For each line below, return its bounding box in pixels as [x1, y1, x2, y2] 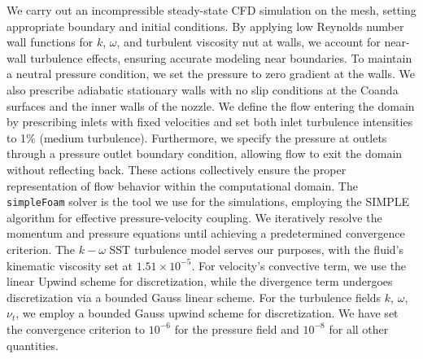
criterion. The [7, 240, 76, 257]
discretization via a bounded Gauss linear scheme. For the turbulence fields [7, 288, 382, 305]
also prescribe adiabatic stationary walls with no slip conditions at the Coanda [7, 81, 399, 98]
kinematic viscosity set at [7, 256, 133, 274]
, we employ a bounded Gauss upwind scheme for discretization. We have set [15, 304, 399, 322]
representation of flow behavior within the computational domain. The [7, 177, 358, 194]
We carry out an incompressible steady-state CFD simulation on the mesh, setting [7, 2, 416, 18]
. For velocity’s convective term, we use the [191, 256, 407, 274]
